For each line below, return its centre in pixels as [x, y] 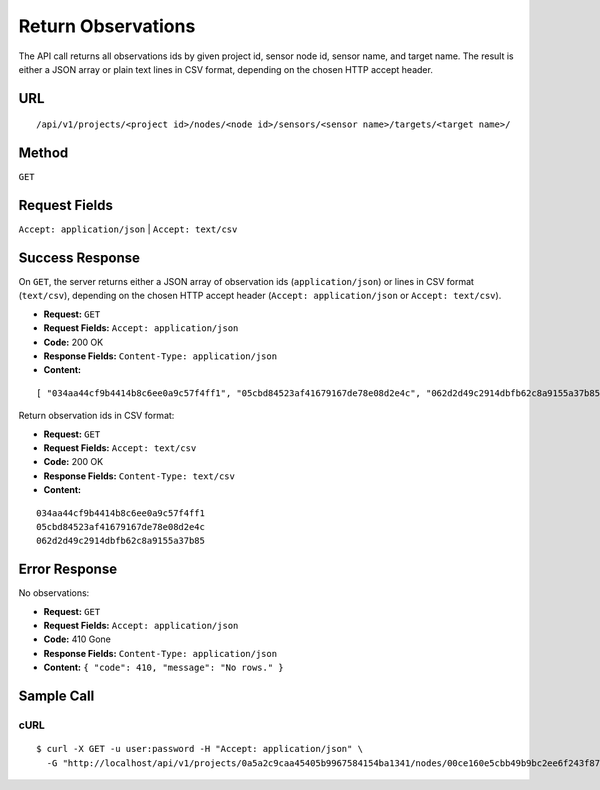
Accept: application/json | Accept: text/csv [128, 229]
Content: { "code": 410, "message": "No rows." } [163, 667]
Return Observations [107, 26]
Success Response [79, 257]
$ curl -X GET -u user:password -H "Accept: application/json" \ [200, 749]
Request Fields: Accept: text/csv [120, 447]
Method [43, 153]
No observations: [54, 593]
